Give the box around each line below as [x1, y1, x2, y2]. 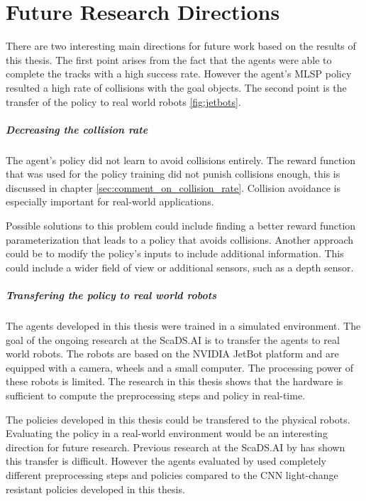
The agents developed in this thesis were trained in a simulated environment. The [6, 318, 361, 333]
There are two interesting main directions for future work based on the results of [6, 38, 356, 53]
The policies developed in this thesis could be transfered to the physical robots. [6, 411, 350, 426]
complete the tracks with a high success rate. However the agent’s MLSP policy [6, 66, 352, 81]
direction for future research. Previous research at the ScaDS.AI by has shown [6, 439, 345, 454]
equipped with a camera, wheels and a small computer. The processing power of [6, 360, 354, 375]
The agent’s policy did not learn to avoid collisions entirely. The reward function [6, 152, 356, 167]
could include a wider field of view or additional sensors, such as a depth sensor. [6, 259, 354, 274]
